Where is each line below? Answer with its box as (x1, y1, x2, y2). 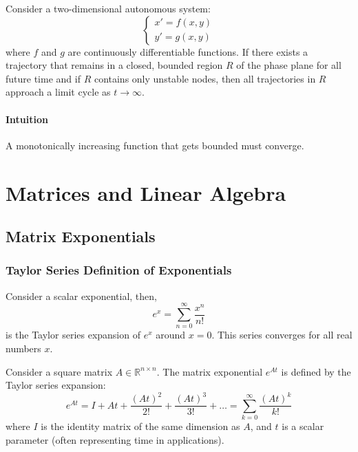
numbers (6, 341, 41, 356)
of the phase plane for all (236, 58, 341, 72)
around (156, 327, 186, 342)
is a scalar (282, 419, 324, 433)
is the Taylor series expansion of (6, 327, 140, 342)
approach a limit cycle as (6, 85, 111, 99)
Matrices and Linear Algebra (6, 178, 286, 206)
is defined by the (281, 364, 351, 378)
